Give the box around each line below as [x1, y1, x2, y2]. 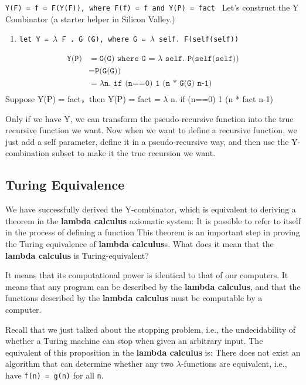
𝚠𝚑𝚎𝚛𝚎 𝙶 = [117, 54, 155, 63]
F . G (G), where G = [62, 35, 146, 44]
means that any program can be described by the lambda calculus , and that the [5, 280, 301, 292]
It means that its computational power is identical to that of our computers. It [5, 269, 288, 281]
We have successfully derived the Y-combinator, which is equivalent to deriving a [5, 203, 296, 215]
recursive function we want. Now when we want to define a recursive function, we [5, 124, 297, 136]
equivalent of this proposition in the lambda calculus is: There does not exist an [5, 346, 301, 358]
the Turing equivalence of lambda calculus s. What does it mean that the [5, 237, 274, 249]
